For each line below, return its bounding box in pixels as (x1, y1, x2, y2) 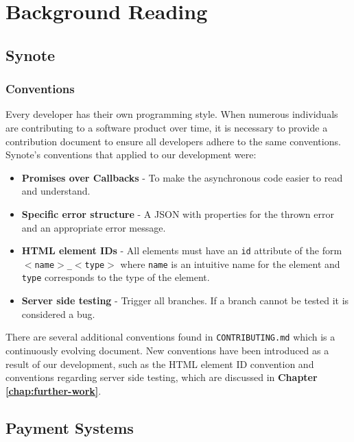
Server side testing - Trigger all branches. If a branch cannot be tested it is (21, 293, 349, 308)
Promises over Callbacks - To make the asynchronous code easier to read (21, 170, 343, 184)
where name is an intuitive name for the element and (120, 256, 340, 271)
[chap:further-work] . (5, 383, 102, 397)
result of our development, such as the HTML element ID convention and (5, 356, 314, 371)
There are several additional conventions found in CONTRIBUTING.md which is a (5, 330, 335, 344)
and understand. (21, 184, 91, 198)
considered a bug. (21, 306, 95, 321)
